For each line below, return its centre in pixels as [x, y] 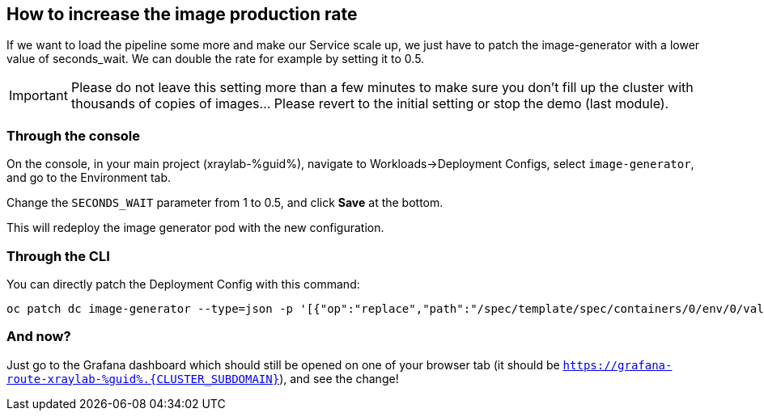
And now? [39, 337]
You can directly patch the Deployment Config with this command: [183, 284]
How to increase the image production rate [182, 14]
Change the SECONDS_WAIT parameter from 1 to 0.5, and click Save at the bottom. [225, 203]
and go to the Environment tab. [89, 178]
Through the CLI [58, 256]
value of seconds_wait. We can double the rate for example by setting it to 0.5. [216, 59]
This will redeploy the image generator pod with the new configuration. [195, 228]
